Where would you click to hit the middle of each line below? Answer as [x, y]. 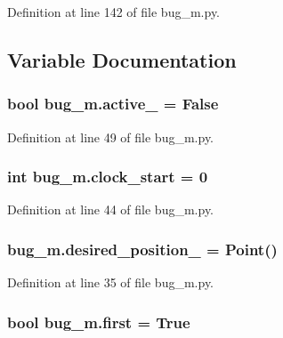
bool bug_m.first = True [99, 322]
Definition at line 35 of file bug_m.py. [111, 282]
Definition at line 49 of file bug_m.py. [111, 137]
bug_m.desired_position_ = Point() [142, 249]
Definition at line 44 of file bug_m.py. [111, 209]
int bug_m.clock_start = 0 [108, 177]
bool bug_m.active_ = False [113, 104]
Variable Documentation [122, 59]
